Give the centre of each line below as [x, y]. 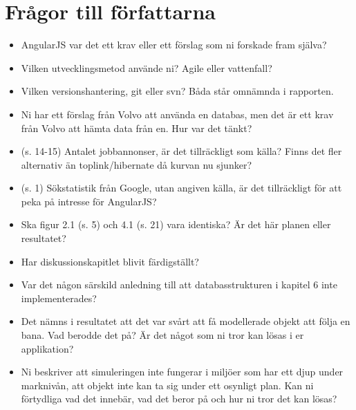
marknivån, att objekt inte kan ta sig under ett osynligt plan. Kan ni [167, 385]
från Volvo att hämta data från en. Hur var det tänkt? [137, 128]
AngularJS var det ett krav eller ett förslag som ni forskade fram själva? [174, 45]
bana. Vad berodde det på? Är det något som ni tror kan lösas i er [162, 335]
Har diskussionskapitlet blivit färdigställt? [110, 261]
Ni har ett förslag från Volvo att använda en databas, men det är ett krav [177, 114]
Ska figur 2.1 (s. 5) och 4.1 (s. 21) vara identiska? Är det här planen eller [176, 224]
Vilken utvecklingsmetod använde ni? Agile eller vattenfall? [147, 67]
